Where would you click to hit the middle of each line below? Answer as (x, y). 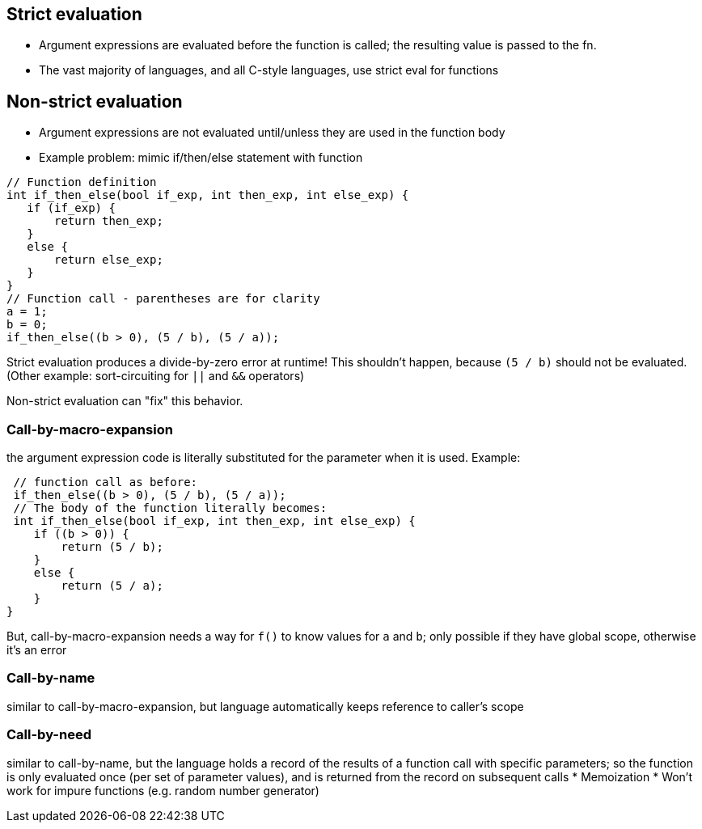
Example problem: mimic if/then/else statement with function (201, 158)
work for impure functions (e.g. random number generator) (163, 790)
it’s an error (37, 650)
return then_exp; (109, 221)
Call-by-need (49, 735)
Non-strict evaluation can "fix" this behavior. (125, 401)
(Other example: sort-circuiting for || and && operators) (156, 376)
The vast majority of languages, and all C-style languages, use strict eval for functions (269, 70)
